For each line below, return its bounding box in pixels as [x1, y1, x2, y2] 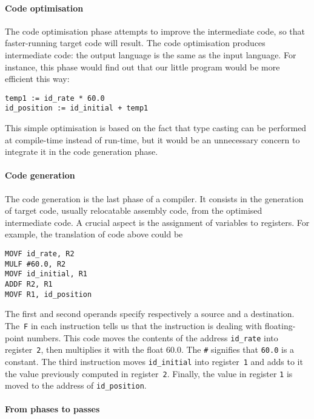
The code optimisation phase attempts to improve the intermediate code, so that [5, 24, 306, 37]
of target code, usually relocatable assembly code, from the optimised [5, 204, 262, 217]
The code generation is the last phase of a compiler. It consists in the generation [5, 192, 304, 205]
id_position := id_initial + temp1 [5, 104, 149, 113]
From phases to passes [5, 403, 100, 415]
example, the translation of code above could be [5, 228, 183, 240]
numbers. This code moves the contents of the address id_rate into [27, 331, 278, 344]
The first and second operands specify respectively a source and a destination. [5, 307, 295, 320]
